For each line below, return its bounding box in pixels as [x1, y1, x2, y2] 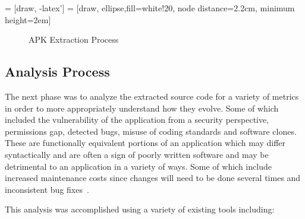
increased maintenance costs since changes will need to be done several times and [5, 172, 301, 184]
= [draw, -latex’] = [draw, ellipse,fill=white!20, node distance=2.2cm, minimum [5, 2, 295, 14]
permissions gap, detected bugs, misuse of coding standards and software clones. [5, 125, 297, 137]
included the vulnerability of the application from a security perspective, [5, 113, 269, 126]
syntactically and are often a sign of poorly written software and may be [5, 148, 269, 160]
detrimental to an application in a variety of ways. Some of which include [5, 160, 272, 172]
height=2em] [5, 13, 51, 26]
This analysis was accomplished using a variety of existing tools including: [5, 203, 275, 215]
